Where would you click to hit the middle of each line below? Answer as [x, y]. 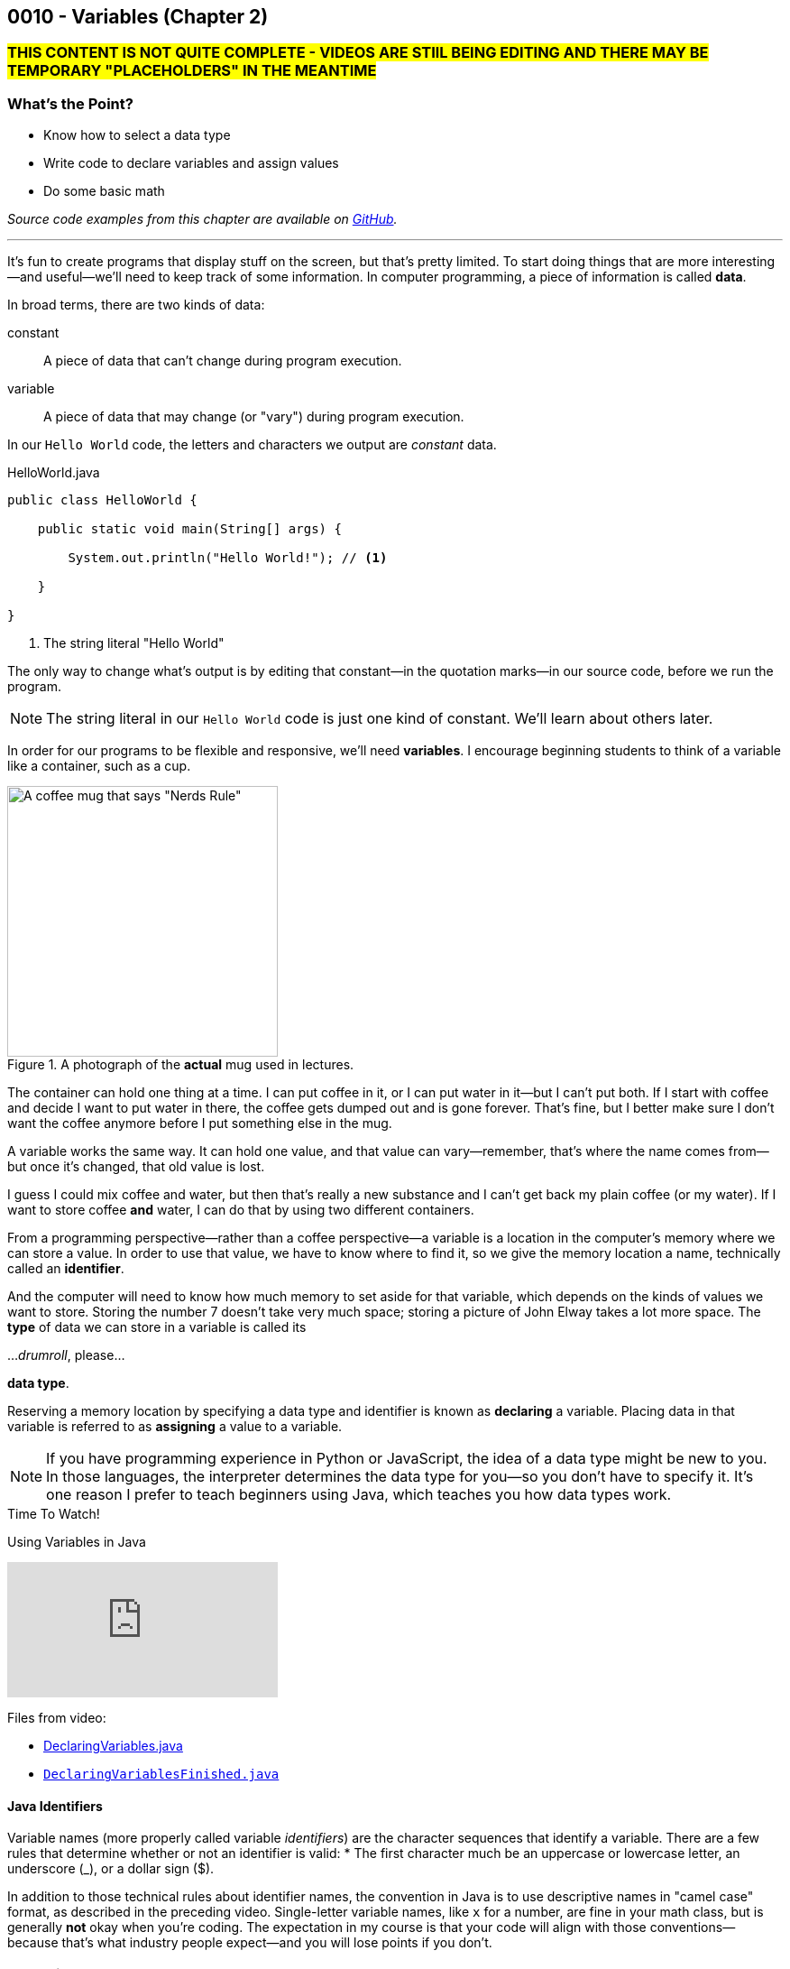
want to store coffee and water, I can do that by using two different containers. [241, 1210]
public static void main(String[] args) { [189, 529]
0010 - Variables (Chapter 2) [138, 17]
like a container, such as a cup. [99, 766]
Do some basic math [104, 191]
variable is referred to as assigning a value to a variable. [175, 1427]
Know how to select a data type [137, 135]
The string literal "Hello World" [134, 643]
